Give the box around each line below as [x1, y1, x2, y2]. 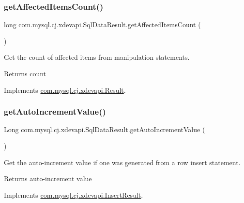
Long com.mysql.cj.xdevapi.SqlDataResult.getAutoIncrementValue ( [4, 124, 205, 135]
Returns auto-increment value [4, 173, 92, 184]
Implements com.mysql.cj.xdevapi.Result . [4, 85, 126, 95]
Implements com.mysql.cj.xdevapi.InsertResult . [4, 189, 143, 200]
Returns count [4, 68, 46, 78]
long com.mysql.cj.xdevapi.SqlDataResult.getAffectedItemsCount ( [4, 19, 201, 30]
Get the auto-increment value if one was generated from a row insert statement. [4, 157, 241, 167]
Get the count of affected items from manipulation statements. [4, 52, 190, 62]
